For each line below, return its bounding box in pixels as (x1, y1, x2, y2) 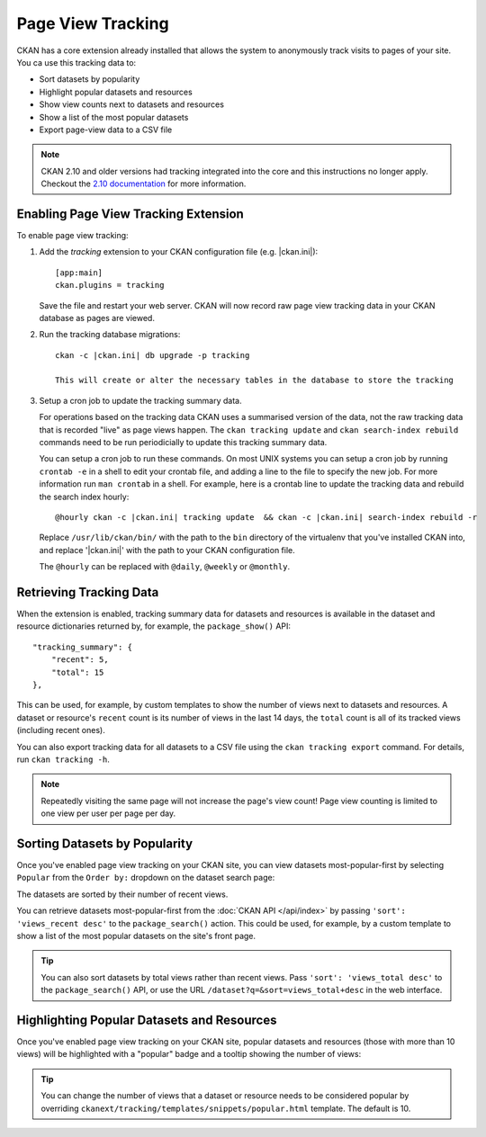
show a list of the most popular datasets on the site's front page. (16, 931, 256, 942)
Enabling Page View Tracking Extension (16, 206, 245, 221)
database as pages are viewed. (39, 312, 155, 323)
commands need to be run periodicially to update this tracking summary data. (39, 437, 328, 448)
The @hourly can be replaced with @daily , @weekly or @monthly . (39, 561, 291, 572)
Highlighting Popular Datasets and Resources (16, 1013, 277, 1027)
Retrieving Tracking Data (16, 585, 159, 600)
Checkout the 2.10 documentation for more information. (40, 178, 247, 189)
